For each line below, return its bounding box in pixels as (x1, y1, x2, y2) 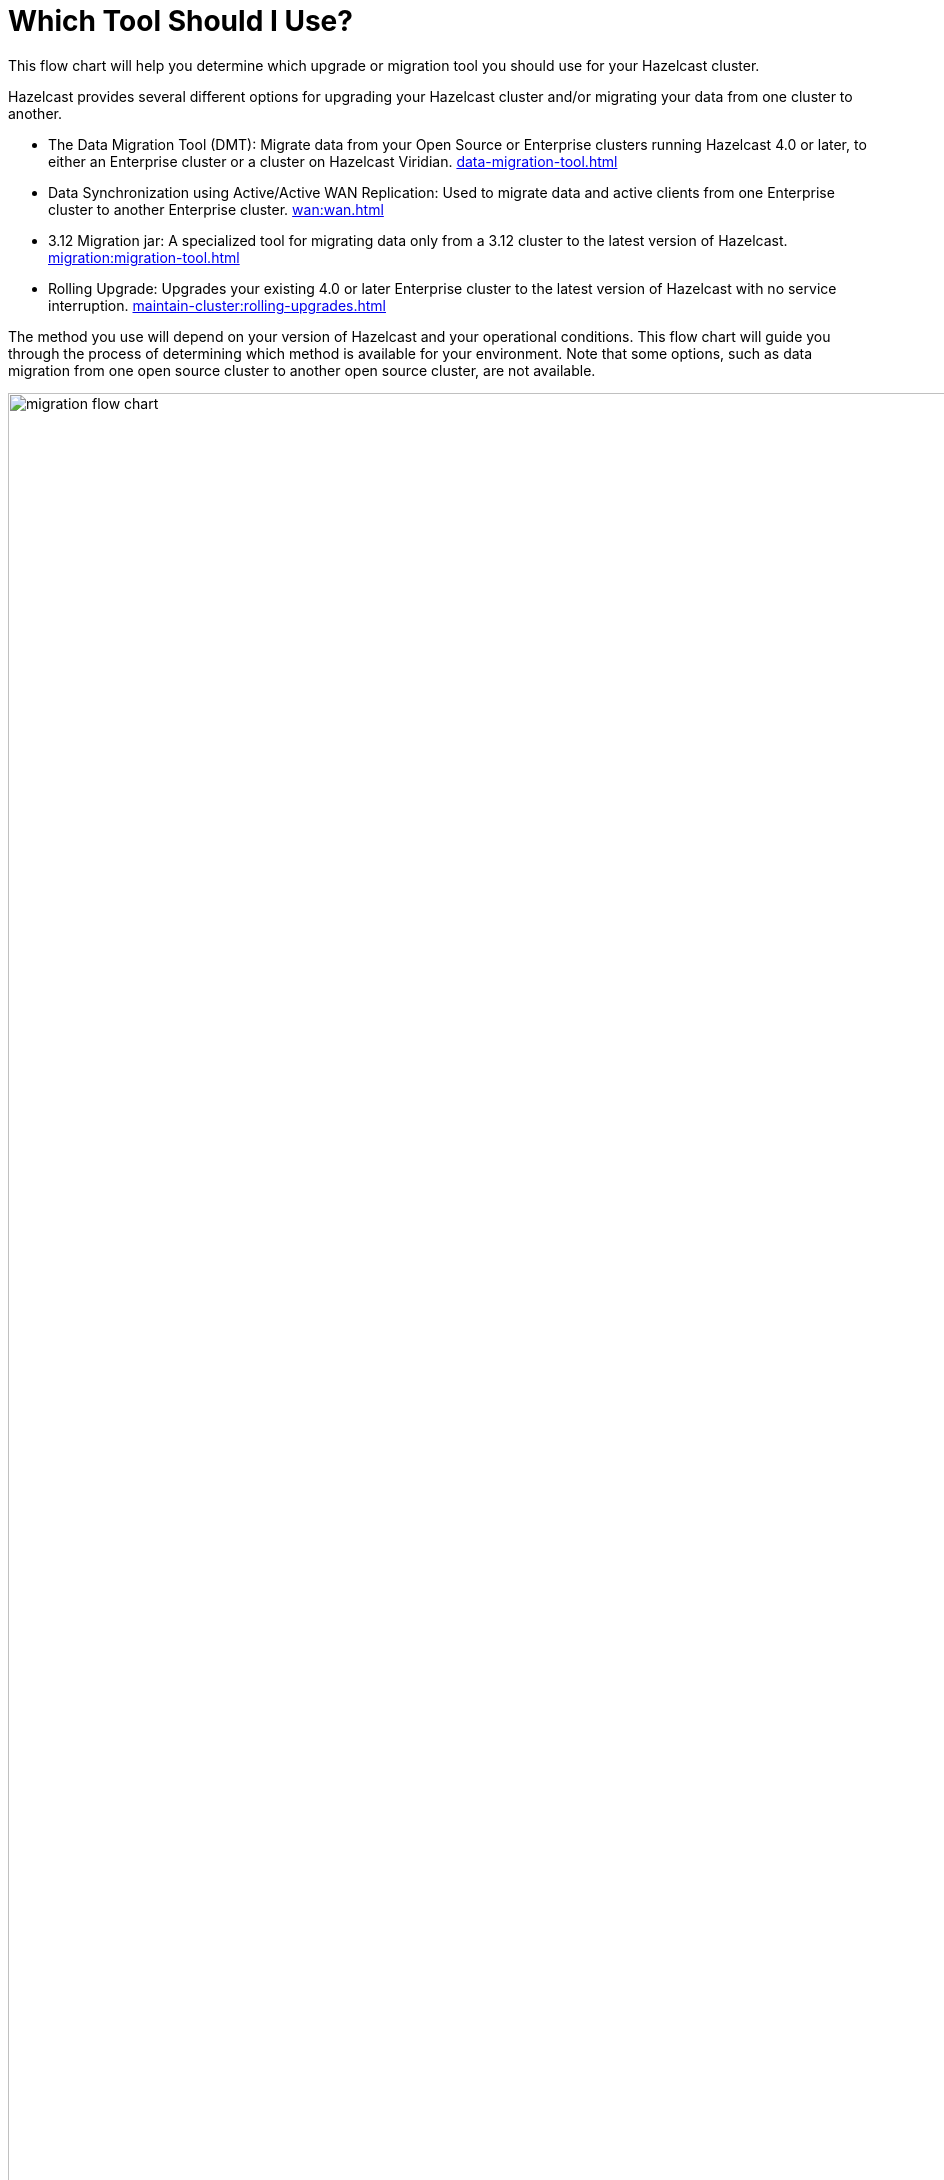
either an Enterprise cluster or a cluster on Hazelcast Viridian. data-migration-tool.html (48, 152, 618, 170)
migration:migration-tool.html (48, 248, 240, 266)
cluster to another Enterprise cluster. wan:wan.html (48, 200, 384, 218)
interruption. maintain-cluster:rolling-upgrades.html (48, 296, 387, 314)
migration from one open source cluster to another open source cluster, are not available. (8, 361, 596, 379)
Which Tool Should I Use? (8, 4, 353, 38)
